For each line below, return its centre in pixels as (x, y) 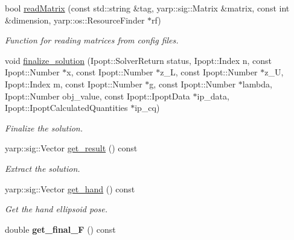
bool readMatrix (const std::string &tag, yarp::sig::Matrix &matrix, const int (147, 8)
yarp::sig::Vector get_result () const (71, 148)
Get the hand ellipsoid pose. (56, 209)
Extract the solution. (43, 168)
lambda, (257, 84)
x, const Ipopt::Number (110, 72)
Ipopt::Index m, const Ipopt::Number (74, 84)
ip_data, (213, 96)
